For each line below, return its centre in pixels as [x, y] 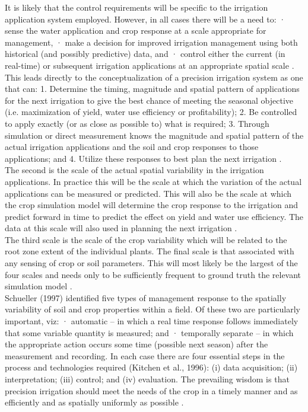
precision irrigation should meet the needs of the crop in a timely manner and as [151, 390]
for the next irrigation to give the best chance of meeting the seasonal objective [149, 100]
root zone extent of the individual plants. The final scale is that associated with [150, 251]
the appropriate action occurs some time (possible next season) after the [136, 344]
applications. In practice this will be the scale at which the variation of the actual [153, 181]
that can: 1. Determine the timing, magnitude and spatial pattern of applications [152, 89]
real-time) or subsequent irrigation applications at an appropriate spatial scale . [150, 65]
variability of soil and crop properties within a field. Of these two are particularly [153, 309]
